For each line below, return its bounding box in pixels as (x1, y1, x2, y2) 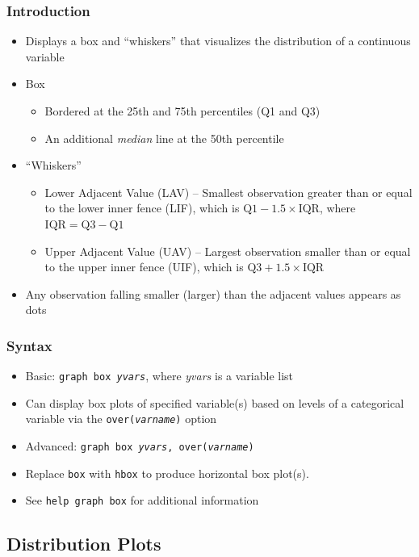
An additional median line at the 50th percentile (44, 129, 284, 146)
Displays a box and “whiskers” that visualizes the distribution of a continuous (25, 32, 411, 49)
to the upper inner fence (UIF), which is (44, 258, 244, 275)
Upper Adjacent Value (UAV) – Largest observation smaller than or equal (44, 242, 411, 259)
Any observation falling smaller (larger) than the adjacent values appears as (25, 285, 401, 302)
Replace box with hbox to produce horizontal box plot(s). (25, 464, 309, 481)
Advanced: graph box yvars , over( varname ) (25, 438, 254, 454)
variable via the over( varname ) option (25, 410, 217, 427)
